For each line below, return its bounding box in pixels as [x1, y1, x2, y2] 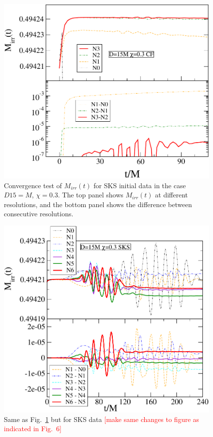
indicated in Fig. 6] [4, 423, 61, 434]
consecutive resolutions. [4, 209, 74, 219]
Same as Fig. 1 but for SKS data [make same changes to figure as [4, 414, 199, 424]
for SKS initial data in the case [93, 180, 186, 190]
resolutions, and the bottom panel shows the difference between [4, 199, 192, 209]
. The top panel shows [58, 190, 123, 200]
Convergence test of [4, 180, 62, 190]
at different [155, 190, 188, 200]
